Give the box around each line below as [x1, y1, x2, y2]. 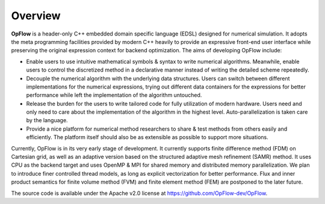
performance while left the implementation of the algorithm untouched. [26, 91, 202, 99]
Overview [11, 9, 61, 22]
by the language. [26, 117, 69, 124]
